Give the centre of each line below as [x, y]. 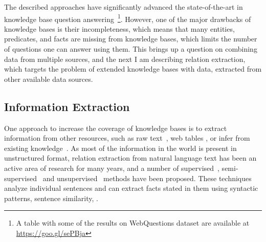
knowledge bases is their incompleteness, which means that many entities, [119, 28]
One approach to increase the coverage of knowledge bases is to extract [116, 128]
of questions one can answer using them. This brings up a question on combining [131, 49]
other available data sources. [49, 79]
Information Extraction [67, 106]
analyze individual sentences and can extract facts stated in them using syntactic [131, 188]
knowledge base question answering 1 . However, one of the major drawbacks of [128, 18]
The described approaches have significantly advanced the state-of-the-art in [124, 7]
